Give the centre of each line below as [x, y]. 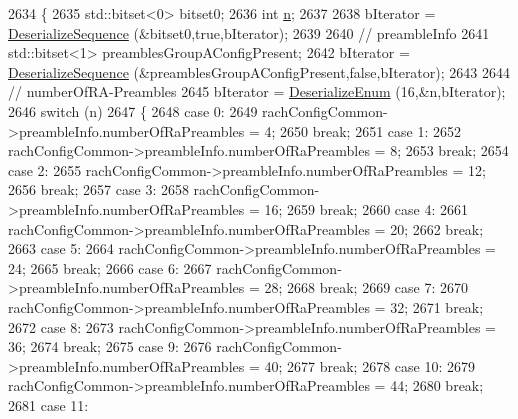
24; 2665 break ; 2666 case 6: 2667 [110, 267]
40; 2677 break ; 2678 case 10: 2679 [369, 365]
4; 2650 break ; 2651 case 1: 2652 [362, 130]
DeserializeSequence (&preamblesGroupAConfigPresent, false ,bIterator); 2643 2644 [259, 71]
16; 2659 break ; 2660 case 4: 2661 [366, 208]
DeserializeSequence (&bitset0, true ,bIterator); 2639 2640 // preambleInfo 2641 [249, 32]
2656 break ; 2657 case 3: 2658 [98, 189]
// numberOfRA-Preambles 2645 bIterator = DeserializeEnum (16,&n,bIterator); [257, 91]
